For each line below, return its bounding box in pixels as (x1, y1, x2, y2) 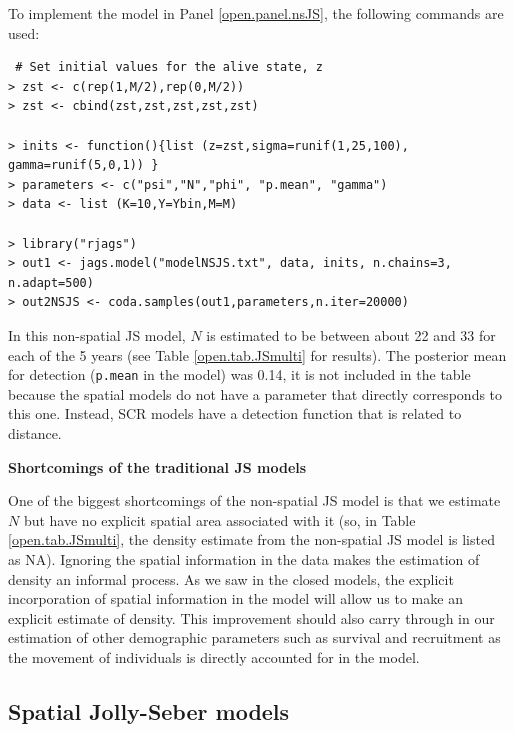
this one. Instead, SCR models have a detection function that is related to (8, 403, 462, 424)
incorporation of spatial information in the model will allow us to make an (8, 588, 463, 609)
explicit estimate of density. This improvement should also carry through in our (8, 607, 495, 628)
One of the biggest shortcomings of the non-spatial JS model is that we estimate (8, 490, 501, 511)
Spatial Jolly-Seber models (8, 695, 290, 726)
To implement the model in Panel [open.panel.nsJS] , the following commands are (8, 3, 504, 23)
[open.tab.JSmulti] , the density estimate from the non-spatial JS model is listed (8, 529, 495, 550)
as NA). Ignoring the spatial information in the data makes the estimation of (8, 548, 480, 569)
